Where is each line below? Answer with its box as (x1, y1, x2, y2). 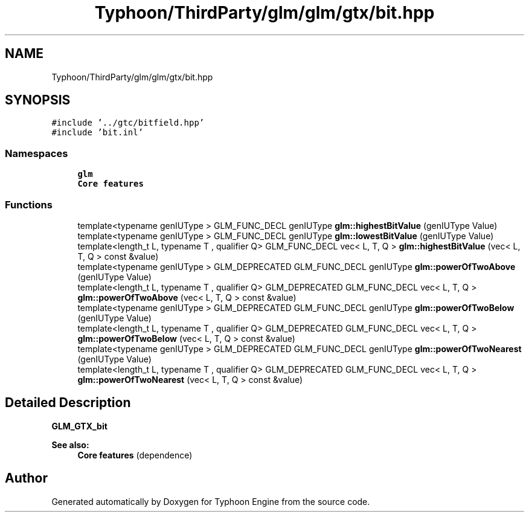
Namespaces (5, 147, 68, 159)
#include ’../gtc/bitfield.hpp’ (51, 118, 205, 128)
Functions (5, 198, 53, 211)
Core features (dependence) (77, 449, 193, 460)
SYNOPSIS (5, 92, 71, 108)
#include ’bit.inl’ (51, 127, 144, 138)
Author (5, 470, 48, 486)
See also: (51, 439, 89, 450)
